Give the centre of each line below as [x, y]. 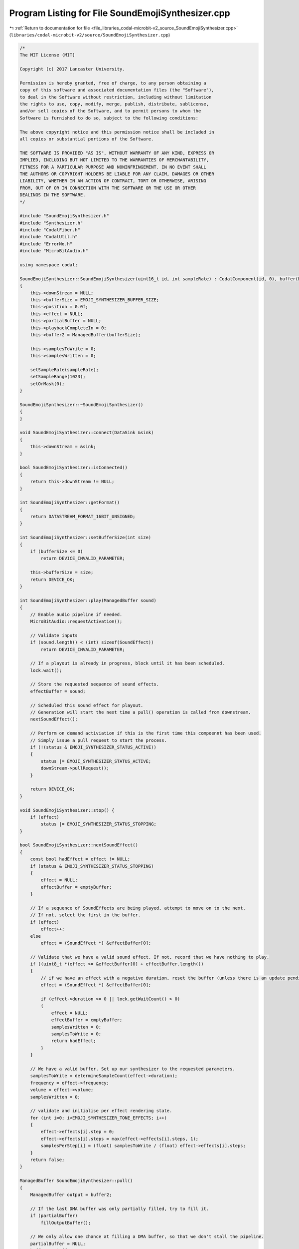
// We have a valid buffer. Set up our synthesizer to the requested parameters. [133, 1069]
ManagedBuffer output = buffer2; [71, 1195]
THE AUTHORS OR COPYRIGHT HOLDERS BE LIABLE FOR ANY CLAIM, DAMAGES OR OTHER [117, 174]
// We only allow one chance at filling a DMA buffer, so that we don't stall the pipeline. [147, 1237]
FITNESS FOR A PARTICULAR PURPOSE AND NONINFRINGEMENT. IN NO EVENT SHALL [113, 167]
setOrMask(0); [47, 384]
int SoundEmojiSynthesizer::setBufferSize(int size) [85, 538]
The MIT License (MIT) [47, 55]
